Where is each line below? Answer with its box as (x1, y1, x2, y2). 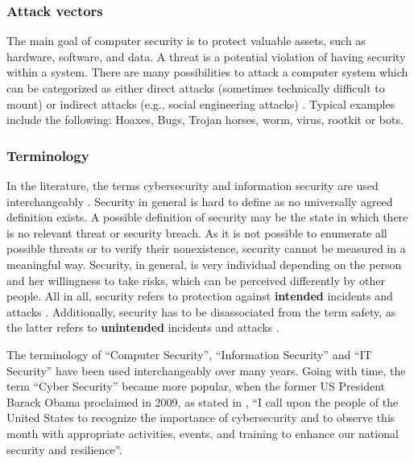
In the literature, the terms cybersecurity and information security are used (6, 177, 379, 193)
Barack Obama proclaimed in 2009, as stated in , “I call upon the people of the (6, 393, 399, 410)
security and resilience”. (6, 440, 122, 457)
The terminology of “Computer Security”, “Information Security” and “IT (6, 345, 372, 362)
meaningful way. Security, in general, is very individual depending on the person (6, 255, 402, 272)
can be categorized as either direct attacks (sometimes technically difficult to (6, 80, 385, 96)
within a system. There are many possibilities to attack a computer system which (6, 64, 408, 81)
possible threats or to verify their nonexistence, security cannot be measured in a (6, 240, 406, 257)
